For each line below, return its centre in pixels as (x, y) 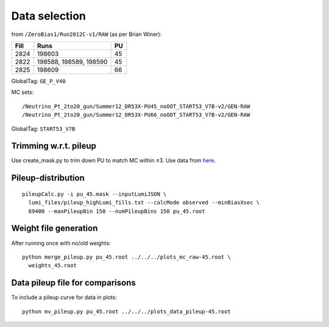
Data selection (49, 16)
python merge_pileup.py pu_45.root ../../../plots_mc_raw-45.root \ (126, 257)
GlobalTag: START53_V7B (43, 129)
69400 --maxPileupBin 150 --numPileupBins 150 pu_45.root (117, 211)
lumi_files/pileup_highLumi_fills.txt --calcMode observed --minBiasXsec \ (144, 203)
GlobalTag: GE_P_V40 (39, 81)
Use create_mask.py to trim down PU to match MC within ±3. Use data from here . (114, 160)
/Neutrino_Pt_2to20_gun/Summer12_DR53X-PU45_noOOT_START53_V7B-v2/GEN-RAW (136, 106)
